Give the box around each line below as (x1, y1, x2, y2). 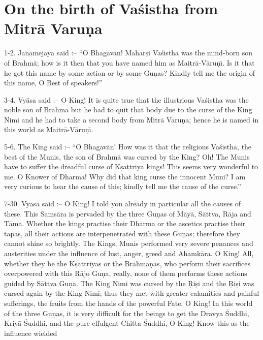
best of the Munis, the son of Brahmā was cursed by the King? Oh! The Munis (4, 151, 250, 162)
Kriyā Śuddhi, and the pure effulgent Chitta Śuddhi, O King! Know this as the (4, 318, 250, 328)
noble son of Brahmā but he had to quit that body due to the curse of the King (4, 104, 252, 115)
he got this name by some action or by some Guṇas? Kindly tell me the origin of (4, 67, 255, 78)
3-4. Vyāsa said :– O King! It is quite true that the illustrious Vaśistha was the (4, 94, 249, 105)
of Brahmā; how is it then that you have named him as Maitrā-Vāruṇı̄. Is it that (4, 57, 255, 68)
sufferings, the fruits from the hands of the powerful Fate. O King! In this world (4, 297, 253, 308)
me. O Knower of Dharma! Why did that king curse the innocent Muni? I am (4, 171, 246, 181)
